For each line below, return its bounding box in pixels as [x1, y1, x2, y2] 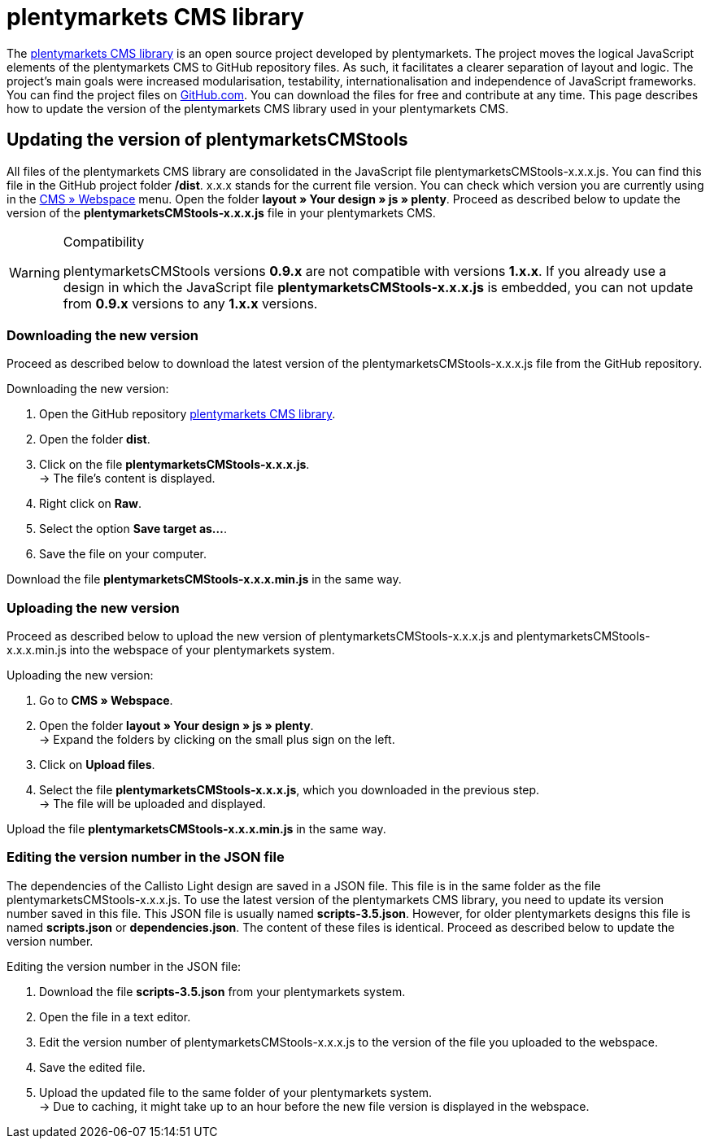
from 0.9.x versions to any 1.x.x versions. [63, 295, 318, 312]
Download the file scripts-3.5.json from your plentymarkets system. [39, 984, 406, 999]
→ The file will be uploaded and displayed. [39, 797, 266, 811]
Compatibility [63, 233, 145, 250]
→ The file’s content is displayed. [39, 471, 216, 486]
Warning [9, 264, 60, 281]
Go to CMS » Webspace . [39, 693, 173, 708]
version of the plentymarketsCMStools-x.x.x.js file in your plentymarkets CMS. [7, 205, 436, 220]
